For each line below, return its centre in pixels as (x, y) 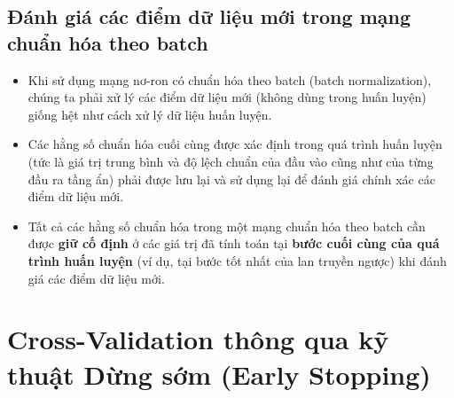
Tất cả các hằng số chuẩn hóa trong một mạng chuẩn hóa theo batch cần (227, 226)
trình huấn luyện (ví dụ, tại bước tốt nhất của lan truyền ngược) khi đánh (237, 260)
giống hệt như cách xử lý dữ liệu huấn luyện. (150, 114)
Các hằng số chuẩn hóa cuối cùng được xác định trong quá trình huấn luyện (235, 144)
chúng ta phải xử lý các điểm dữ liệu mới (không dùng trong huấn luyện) (227, 97)
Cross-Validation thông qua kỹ (198, 339)
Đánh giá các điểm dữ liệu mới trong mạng (209, 16)
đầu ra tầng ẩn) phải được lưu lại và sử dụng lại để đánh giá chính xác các (231, 179)
